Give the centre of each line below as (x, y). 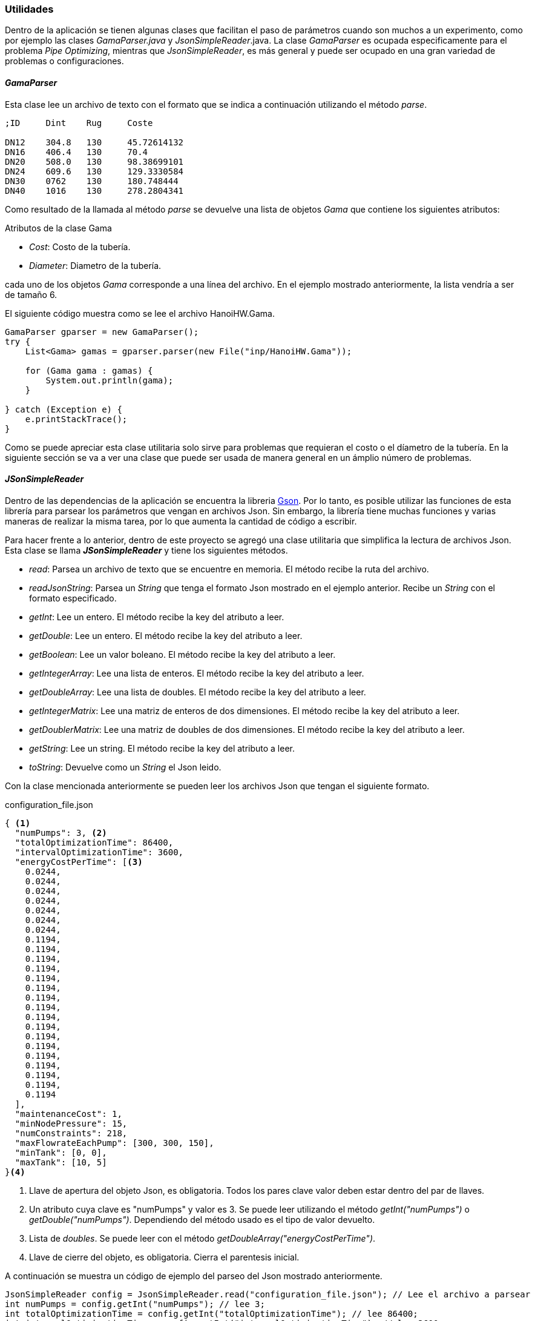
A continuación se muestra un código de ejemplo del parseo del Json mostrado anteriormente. (194, 1276)
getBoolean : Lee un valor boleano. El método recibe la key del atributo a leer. (182, 654)
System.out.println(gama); (110, 380)
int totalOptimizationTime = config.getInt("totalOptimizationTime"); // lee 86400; (212, 1313)
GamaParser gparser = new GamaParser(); (102, 332)
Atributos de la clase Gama (58, 228)
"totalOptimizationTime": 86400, (94, 842)
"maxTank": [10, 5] (61, 1162)
